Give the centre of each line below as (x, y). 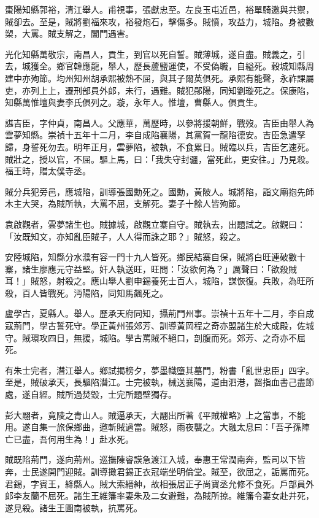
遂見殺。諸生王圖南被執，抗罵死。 (74, 507)
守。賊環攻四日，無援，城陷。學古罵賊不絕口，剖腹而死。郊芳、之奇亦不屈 (155, 337)
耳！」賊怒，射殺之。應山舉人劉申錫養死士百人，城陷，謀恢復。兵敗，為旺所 (159, 281)
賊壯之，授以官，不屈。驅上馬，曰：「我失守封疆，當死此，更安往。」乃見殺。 (159, 159)
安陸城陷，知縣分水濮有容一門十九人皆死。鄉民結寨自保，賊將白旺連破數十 (155, 257)
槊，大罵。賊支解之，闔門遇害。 (69, 33)
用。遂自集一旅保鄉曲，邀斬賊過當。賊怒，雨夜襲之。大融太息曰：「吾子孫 (153, 427)
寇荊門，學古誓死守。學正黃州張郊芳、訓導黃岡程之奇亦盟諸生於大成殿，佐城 (159, 326)
